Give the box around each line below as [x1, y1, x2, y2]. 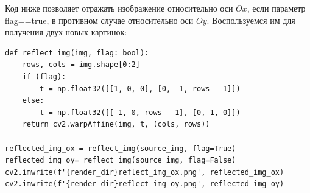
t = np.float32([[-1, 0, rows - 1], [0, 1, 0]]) [40, 108, 241, 117]
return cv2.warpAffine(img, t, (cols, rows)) [22, 120, 210, 129]
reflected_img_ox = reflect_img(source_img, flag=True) [5, 144, 236, 153]
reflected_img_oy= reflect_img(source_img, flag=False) [5, 156, 236, 165]
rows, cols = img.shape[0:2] [22, 60, 140, 69]
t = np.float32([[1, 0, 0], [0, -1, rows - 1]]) [40, 84, 241, 93]
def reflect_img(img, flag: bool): [5, 48, 149, 57]
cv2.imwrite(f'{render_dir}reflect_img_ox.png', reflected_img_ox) [5, 167, 284, 177]
